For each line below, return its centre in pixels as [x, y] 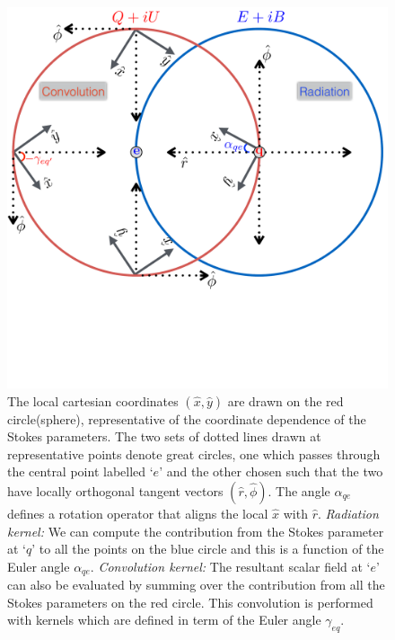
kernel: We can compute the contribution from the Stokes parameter [196, 531]
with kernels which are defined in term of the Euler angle [164, 620]
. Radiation [348, 513]
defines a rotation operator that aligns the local [138, 513]
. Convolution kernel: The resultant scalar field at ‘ [230, 566]
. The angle [299, 490]
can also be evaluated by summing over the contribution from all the [196, 585]
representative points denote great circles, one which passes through [194, 453]
